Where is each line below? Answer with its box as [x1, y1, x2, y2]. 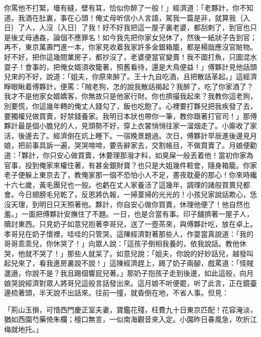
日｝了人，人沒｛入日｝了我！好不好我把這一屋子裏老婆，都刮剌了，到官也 [4, 22, 250, 33]
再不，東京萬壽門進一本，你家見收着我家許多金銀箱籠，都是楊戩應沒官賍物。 [4, 42, 257, 52]
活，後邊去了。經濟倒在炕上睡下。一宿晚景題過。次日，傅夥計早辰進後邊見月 [4, 130, 257, 140]
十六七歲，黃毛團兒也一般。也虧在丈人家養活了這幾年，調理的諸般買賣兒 [4, 179, 243, 190]
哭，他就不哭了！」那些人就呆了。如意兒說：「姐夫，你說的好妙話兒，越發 [4, 248, 246, 258]
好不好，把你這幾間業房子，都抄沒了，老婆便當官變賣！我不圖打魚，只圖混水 [4, 51, 257, 62]
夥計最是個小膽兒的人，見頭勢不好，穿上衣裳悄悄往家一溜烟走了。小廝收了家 [4, 120, 257, 131]
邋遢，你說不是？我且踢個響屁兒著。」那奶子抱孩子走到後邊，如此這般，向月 [4, 268, 253, 278]
